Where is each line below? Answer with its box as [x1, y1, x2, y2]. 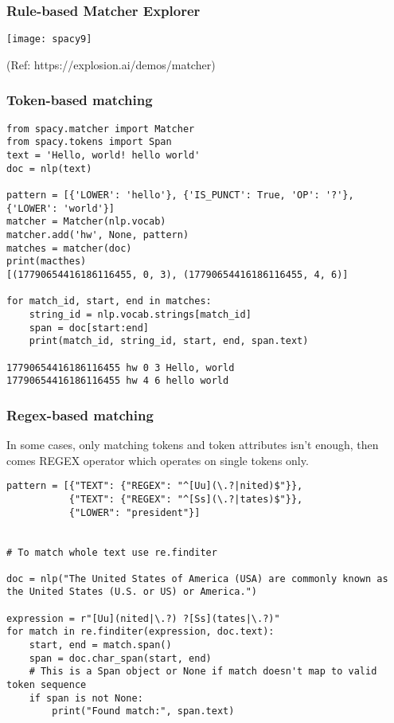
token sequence [6, 679, 87, 691]
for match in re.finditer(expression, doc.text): [6, 626, 275, 638]
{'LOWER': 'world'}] [6, 202, 115, 214]
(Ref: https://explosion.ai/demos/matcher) [6, 56, 216, 72]
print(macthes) [6, 256, 87, 268]
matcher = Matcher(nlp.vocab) [6, 216, 166, 228]
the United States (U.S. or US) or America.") [6, 586, 257, 598]
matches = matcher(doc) [6, 242, 132, 254]
